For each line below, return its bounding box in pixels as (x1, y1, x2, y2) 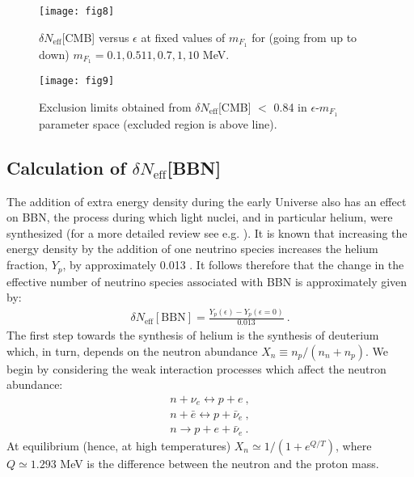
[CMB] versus (61, 28, 129, 45)
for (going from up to (251, 28, 357, 45)
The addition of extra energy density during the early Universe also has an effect (6, 192, 407, 209)
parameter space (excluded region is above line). (39, 115, 277, 132)
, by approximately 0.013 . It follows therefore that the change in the (62, 256, 404, 273)
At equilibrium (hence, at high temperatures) (6, 437, 231, 454)
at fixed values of (141, 28, 226, 45)
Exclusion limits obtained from (39, 99, 192, 116)
